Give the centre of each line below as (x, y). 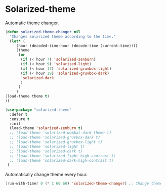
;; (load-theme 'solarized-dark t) (46, 151)
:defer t (19, 114)
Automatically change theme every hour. (46, 175)
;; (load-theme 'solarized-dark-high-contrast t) (62, 160)
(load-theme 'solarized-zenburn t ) (46, 128)
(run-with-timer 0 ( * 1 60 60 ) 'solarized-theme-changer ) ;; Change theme (84, 184)
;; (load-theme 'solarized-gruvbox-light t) (56, 142)
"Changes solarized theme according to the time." (63, 36)
